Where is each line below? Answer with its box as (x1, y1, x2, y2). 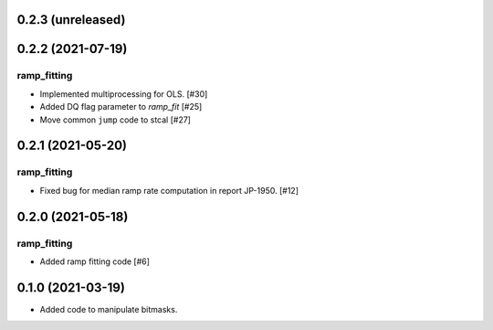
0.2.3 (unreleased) (16, 12, 126, 27)
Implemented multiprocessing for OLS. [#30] (39, 88, 208, 100)
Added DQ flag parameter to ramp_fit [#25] (39, 101, 203, 112)
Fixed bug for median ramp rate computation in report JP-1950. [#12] (39, 185, 299, 196)
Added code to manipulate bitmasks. (39, 303, 178, 314)
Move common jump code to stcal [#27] (39, 114, 192, 125)
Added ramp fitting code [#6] (39, 256, 151, 267)
